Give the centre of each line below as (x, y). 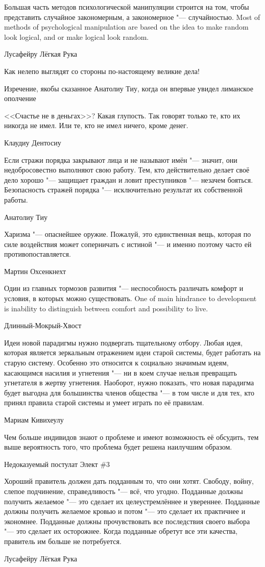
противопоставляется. (38, 254)
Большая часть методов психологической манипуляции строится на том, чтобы (127, 7)
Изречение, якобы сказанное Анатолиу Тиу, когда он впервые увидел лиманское (129, 88)
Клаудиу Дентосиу (33, 142)
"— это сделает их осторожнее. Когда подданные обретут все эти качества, (121, 531)
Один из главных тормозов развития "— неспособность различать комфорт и (124, 288)
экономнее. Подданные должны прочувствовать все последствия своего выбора (127, 521)
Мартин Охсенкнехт (35, 271)
